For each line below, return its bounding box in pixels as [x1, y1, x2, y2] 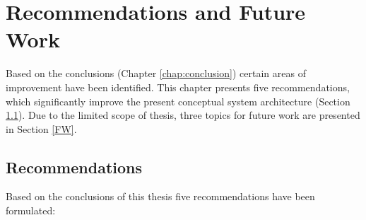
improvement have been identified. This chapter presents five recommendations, [6, 79, 350, 94]
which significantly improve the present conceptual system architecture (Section [6, 93, 350, 108]
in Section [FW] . [6, 121, 77, 136]
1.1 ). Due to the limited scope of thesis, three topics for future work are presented [6, 108, 360, 122]
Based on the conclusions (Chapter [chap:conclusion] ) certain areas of [6, 66, 306, 81]
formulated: [6, 203, 56, 218]
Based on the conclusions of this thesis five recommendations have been [6, 189, 315, 204]
